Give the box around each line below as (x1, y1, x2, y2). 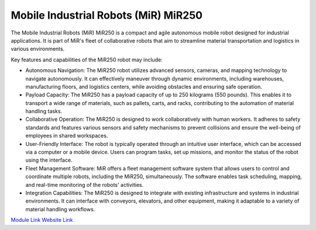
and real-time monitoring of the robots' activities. (25, 181, 144, 188)
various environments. (11, 46, 65, 53)
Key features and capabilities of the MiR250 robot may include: (11, 56, 163, 63)
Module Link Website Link (11, 217, 73, 224)
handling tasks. (25, 108, 63, 115)
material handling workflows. (25, 205, 95, 212)
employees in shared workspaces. (25, 132, 108, 140)
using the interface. (25, 156, 73, 163)
